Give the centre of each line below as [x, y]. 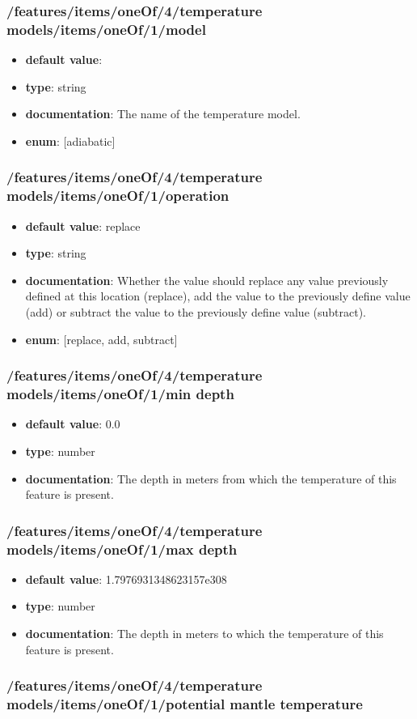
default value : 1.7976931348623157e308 [126, 579]
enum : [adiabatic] [70, 140]
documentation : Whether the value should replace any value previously [207, 280]
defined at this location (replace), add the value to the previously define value [218, 296]
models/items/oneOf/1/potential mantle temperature [185, 704]
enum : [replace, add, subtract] [101, 339]
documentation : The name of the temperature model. [163, 114]
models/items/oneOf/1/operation [118, 196]
